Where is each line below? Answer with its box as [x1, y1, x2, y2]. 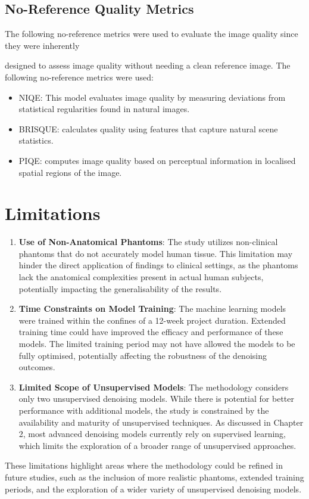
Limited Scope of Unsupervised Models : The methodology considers [18, 380, 289, 393]
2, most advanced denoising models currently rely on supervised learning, [18, 427, 286, 440]
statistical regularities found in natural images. [18, 103, 190, 115]
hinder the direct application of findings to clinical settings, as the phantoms [18, 259, 298, 271]
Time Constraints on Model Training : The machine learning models [18, 302, 286, 315]
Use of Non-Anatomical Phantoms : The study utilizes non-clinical [18, 235, 278, 248]
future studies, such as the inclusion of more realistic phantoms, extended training [5, 470, 304, 483]
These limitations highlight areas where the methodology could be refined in [5, 459, 283, 472]
